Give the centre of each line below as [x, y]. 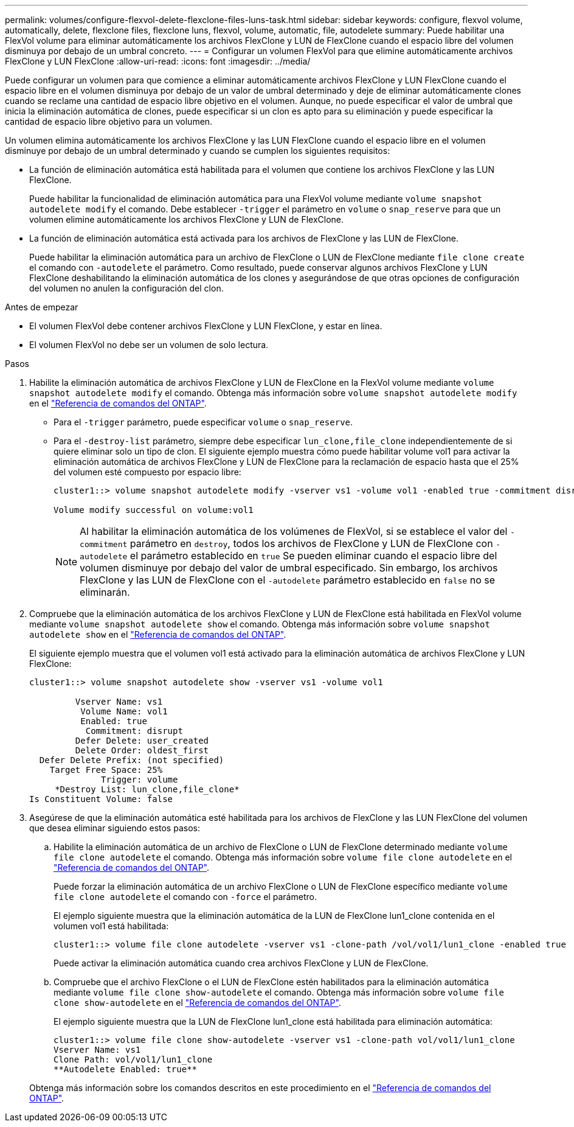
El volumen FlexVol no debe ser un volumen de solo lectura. [149, 345]
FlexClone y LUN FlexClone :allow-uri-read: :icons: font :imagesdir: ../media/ [158, 61]
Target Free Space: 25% [106, 770]
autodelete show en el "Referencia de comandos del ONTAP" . [158, 634]
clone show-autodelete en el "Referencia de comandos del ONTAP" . [197, 1003]
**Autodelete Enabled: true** [126, 1069]
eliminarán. [105, 592]
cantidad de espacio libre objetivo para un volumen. [109, 121]
